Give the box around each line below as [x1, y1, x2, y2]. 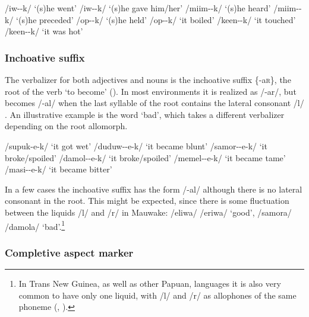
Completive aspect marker [5, 245, 134, 260]
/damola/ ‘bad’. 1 [5, 218, 65, 232]
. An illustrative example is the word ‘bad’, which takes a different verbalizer [5, 108, 285, 120]
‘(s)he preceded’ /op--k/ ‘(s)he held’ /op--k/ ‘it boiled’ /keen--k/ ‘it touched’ [16, 13, 296, 25]
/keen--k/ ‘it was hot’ [5, 25, 83, 37]
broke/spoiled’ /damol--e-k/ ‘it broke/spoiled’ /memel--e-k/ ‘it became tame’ [5, 151, 286, 164]
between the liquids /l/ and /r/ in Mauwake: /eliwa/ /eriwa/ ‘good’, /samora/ [5, 206, 292, 218]
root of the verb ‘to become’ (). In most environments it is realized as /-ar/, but [5, 85, 297, 97]
